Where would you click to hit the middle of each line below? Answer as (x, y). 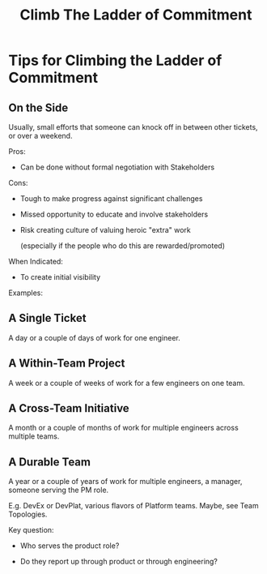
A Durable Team (50, 462)
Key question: (31, 530)
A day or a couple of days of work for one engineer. (94, 337)
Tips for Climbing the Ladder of (115, 60)
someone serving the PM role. (59, 490)
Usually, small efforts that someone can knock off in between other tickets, (133, 127)
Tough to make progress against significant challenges (111, 199)
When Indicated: (36, 261)
